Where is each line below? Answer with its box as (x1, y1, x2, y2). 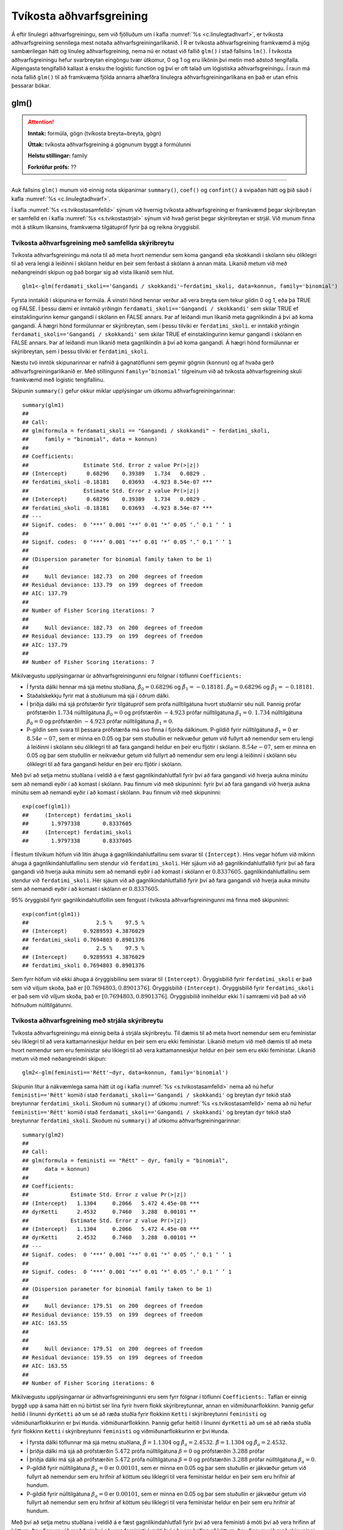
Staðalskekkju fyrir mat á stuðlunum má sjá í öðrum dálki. (26, 692, 171, 699)
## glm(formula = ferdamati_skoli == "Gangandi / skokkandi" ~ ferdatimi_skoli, (22, 427, 271, 434)
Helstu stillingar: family (28, 152, 88, 159)
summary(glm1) (22, 401, 64, 408)
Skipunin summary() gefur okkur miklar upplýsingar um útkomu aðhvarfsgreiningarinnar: (11, 387, 235, 395)
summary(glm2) (22, 1131, 64, 1138)
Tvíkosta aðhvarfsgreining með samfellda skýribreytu (11, 239, 174, 247)
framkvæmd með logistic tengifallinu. (11, 376, 105, 384)
